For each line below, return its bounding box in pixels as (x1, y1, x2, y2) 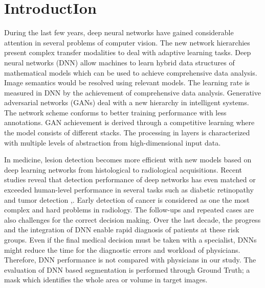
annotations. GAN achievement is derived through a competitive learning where (4, 117, 255, 128)
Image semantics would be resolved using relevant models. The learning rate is (4, 77, 250, 88)
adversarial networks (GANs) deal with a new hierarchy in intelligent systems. (4, 97, 249, 108)
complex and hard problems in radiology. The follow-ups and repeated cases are (4, 204, 254, 215)
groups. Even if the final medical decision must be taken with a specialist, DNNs (4, 234, 257, 245)
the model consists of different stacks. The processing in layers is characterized (4, 127, 250, 138)
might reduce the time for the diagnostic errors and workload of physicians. (4, 244, 240, 255)
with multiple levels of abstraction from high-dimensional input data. (4, 137, 221, 148)
